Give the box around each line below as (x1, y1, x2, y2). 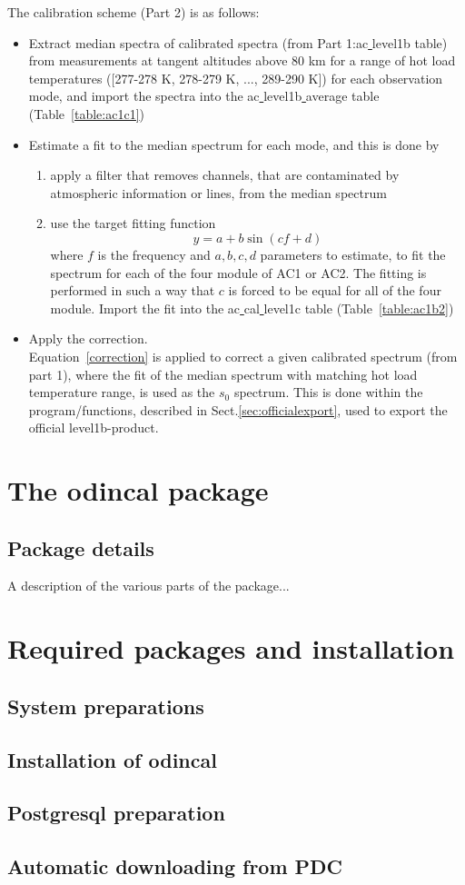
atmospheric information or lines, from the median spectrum (50, 183, 387, 202)
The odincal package (7, 472, 269, 509)
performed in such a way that (50, 281, 215, 300)
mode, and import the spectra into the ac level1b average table (28, 86, 380, 105)
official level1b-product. (28, 418, 159, 437)
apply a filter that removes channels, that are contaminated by (50, 165, 400, 184)
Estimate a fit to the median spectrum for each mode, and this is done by (28, 134, 440, 154)
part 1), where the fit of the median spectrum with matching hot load (28, 364, 418, 383)
